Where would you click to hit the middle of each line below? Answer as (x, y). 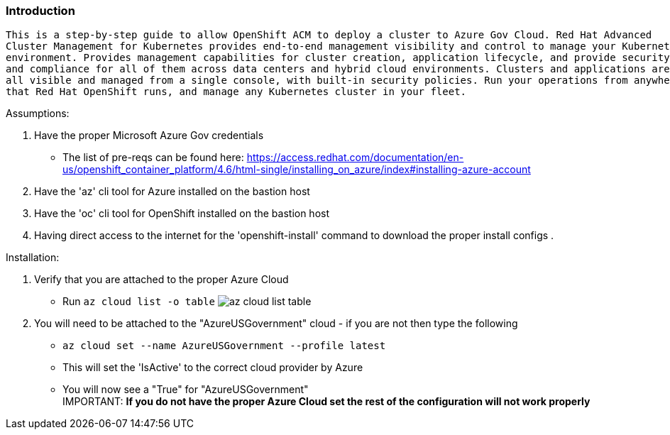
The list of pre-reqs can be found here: (153, 158)
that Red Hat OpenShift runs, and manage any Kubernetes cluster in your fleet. (236, 92)
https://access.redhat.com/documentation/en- (355, 158)
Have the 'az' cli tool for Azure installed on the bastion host (172, 192)
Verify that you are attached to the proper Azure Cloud (161, 280)
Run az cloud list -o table (139, 302)
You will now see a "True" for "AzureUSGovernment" (186, 390)
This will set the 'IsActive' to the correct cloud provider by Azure (213, 368)
